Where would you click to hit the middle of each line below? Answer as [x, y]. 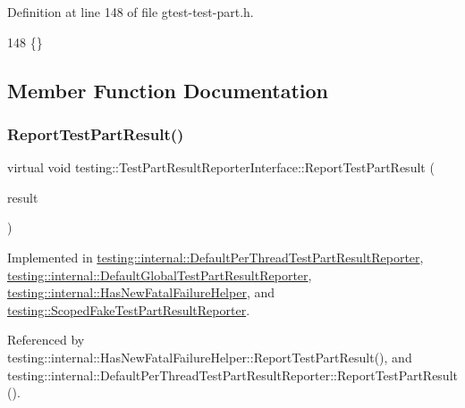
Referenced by [46, 340]
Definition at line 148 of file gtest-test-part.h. [131, 12]
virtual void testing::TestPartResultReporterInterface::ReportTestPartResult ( [221, 167]
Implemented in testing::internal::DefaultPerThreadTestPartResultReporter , [216, 257]
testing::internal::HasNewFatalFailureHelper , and [141, 292]
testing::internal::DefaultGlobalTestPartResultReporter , [160, 275]
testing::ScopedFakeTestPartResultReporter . [129, 309]
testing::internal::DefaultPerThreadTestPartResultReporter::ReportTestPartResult [232, 375]
